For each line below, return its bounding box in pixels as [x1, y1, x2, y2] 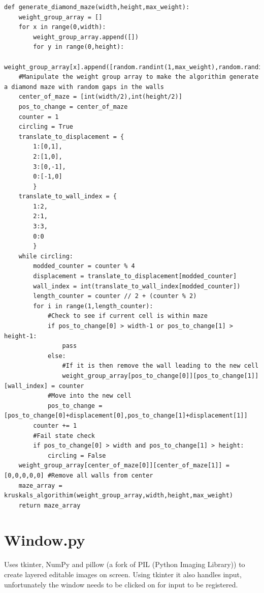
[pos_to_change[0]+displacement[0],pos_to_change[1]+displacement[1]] [4, 412, 248, 420]
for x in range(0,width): [18, 23, 106, 31]
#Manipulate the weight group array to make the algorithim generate [18, 73, 259, 81]
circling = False [47, 452, 106, 459]
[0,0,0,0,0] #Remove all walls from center [4, 471, 153, 479]
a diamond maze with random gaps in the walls [4, 83, 164, 91]
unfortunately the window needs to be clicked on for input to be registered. [4, 579, 238, 589]
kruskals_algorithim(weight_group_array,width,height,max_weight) [4, 492, 234, 499]
